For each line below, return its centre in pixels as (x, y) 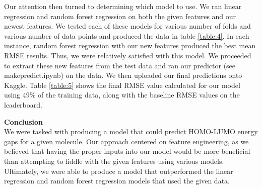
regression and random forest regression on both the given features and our (120, 16)
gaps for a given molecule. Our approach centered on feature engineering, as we (126, 141)
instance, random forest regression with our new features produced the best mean (130, 45)
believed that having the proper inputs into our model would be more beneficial (127, 151)
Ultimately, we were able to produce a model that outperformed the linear (119, 171)
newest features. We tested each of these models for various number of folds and (127, 26)
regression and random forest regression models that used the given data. (117, 181)
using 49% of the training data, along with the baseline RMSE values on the (122, 95)
